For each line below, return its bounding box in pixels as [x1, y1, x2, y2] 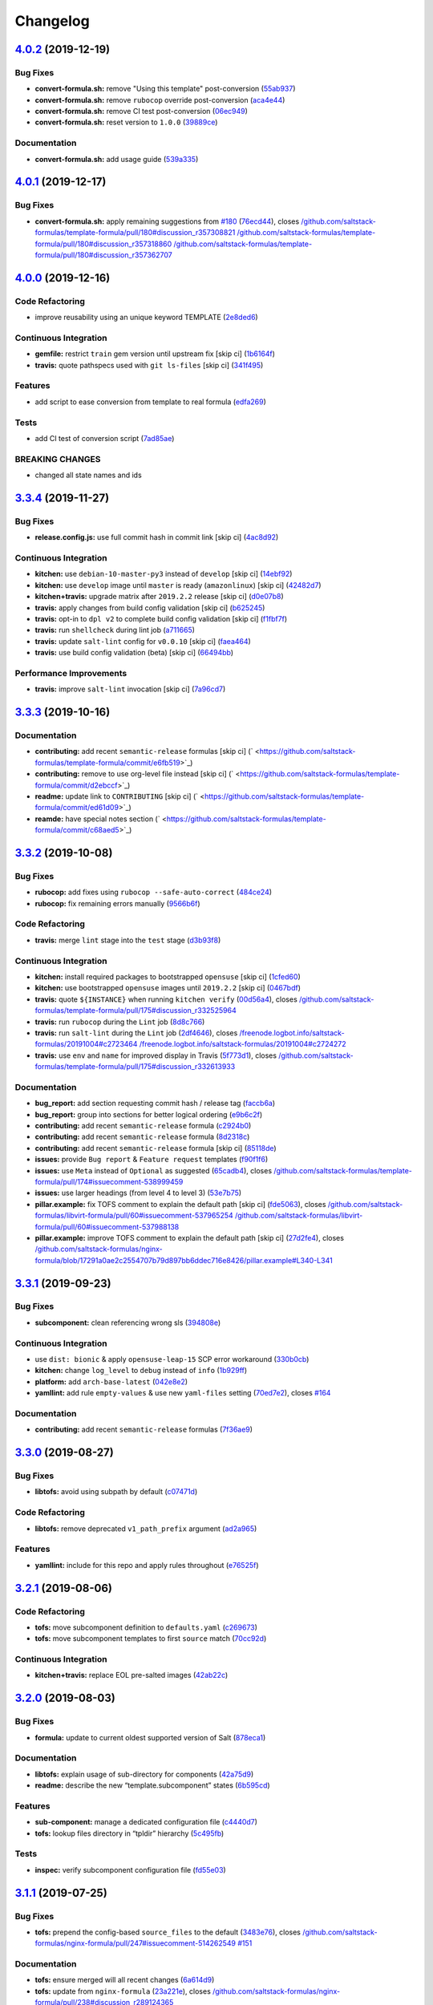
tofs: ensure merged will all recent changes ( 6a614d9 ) [34, 1975, 215, 1985]
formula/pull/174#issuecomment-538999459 [34, 1177, 184, 1186]
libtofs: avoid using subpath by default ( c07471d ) [34, 1487, 198, 1497]
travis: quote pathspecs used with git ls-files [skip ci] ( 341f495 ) [34, 360, 264, 370]
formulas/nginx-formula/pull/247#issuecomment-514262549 [34, 1938, 237, 1948]
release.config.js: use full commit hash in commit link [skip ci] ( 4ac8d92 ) [34, 533, 279, 542]
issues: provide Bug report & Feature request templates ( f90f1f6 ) [34, 1155, 269, 1165]
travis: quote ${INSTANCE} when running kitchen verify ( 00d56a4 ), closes [34, 994, 298, 1004]
